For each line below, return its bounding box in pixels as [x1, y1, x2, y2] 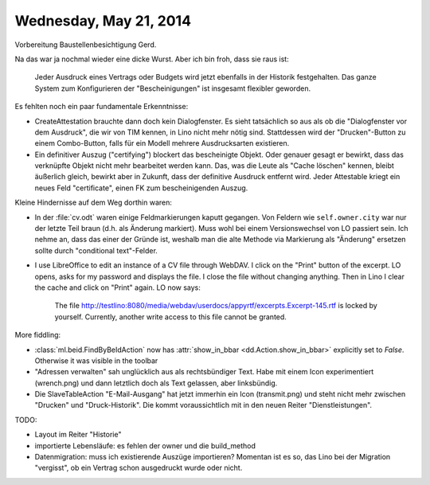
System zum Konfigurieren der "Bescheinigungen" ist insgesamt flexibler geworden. [34, 84, 311, 93]
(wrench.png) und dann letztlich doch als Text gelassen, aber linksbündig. [34, 378, 278, 388]
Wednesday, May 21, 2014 [14, 12, 191, 29]
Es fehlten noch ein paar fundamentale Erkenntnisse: [14, 102, 189, 111]
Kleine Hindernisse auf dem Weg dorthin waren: [14, 198, 173, 207]
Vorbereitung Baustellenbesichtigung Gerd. [14, 40, 157, 49]
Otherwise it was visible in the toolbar [34, 355, 158, 366]
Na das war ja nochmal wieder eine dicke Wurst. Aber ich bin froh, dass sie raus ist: [14, 54, 290, 64]
